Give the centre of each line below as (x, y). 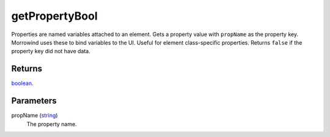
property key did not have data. (51, 51)
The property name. (52, 124)
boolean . (22, 83)
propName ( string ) (35, 116)
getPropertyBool (54, 16)
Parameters (34, 101)
